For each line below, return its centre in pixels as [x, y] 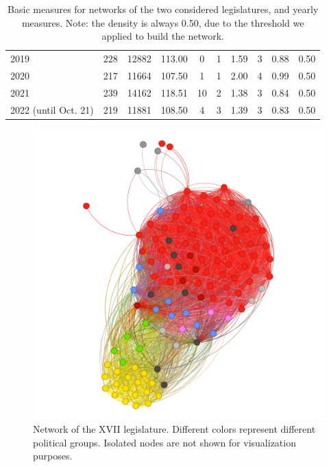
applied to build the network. [163, 36]
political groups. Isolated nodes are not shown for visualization [164, 442]
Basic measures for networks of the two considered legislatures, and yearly [163, 9]
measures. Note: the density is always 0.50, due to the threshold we [163, 22]
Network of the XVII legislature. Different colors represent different [174, 429]
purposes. [53, 456]
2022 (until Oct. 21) [52, 109]
